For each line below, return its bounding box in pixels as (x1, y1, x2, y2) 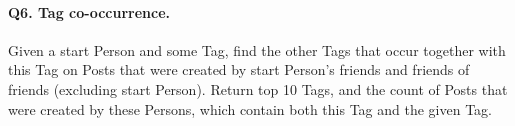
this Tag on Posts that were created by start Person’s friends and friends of (8, 59, 470, 80)
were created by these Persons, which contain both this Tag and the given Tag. (8, 98, 492, 119)
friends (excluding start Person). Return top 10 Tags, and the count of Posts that (8, 78, 508, 99)
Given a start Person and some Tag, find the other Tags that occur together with (8, 39, 506, 60)
